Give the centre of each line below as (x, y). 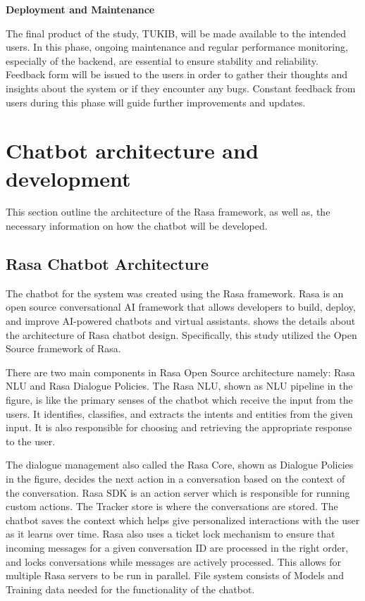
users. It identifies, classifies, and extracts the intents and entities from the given (179, 413)
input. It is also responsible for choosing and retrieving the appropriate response (179, 427)
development (68, 178)
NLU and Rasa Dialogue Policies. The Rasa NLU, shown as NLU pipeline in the (179, 386)
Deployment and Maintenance (80, 9)
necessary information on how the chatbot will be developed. (137, 226)
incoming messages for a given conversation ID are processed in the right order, (177, 547)
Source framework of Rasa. (63, 348)
